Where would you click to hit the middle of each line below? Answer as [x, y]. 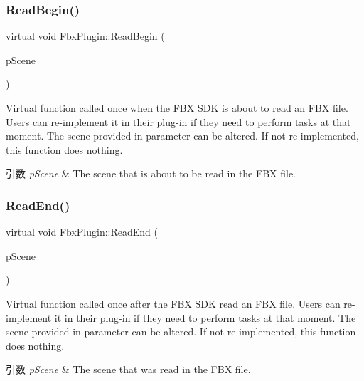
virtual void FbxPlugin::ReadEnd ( [82, 232]
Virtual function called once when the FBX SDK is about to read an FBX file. [177, 108]
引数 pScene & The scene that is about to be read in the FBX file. [151, 173]
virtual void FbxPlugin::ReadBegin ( [85, 36]
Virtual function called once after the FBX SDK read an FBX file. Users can [173, 303]
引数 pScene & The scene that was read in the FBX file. [128, 369]
